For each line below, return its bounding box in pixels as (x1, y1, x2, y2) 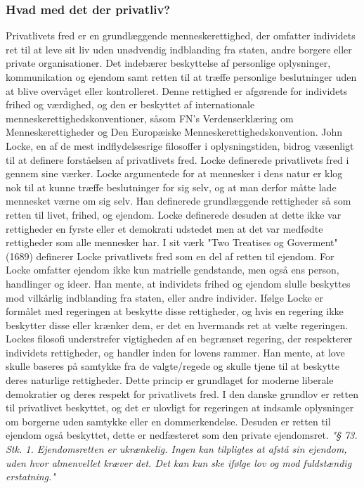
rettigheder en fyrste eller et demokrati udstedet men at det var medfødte (6, 221, 323, 236)
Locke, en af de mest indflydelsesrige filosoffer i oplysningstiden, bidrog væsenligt (6, 138, 354, 153)
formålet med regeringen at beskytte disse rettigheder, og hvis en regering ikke (6, 304, 344, 319)
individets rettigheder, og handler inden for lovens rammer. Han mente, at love (6, 345, 345, 359)
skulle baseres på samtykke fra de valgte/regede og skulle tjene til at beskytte (6, 359, 339, 373)
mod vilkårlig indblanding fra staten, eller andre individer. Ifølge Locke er (6, 290, 324, 304)
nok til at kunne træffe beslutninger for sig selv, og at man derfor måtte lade (6, 179, 337, 194)
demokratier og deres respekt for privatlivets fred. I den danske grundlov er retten (6, 386, 358, 401)
